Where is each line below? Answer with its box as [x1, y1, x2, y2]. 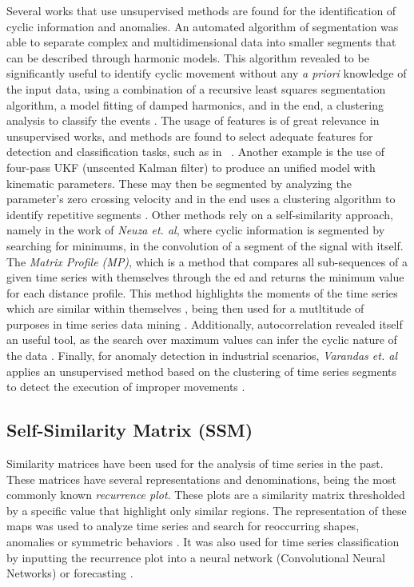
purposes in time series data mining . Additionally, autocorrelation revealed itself [6, 315, 403, 332]
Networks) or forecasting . [6, 565, 133, 581]
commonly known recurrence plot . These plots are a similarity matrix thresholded [6, 486, 405, 503]
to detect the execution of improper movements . [6, 378, 245, 395]
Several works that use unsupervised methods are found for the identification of [6, 2, 396, 18]
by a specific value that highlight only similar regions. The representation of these [6, 501, 407, 518]
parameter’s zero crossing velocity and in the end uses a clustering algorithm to [6, 190, 396, 207]
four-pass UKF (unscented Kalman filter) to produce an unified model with [6, 158, 376, 175]
